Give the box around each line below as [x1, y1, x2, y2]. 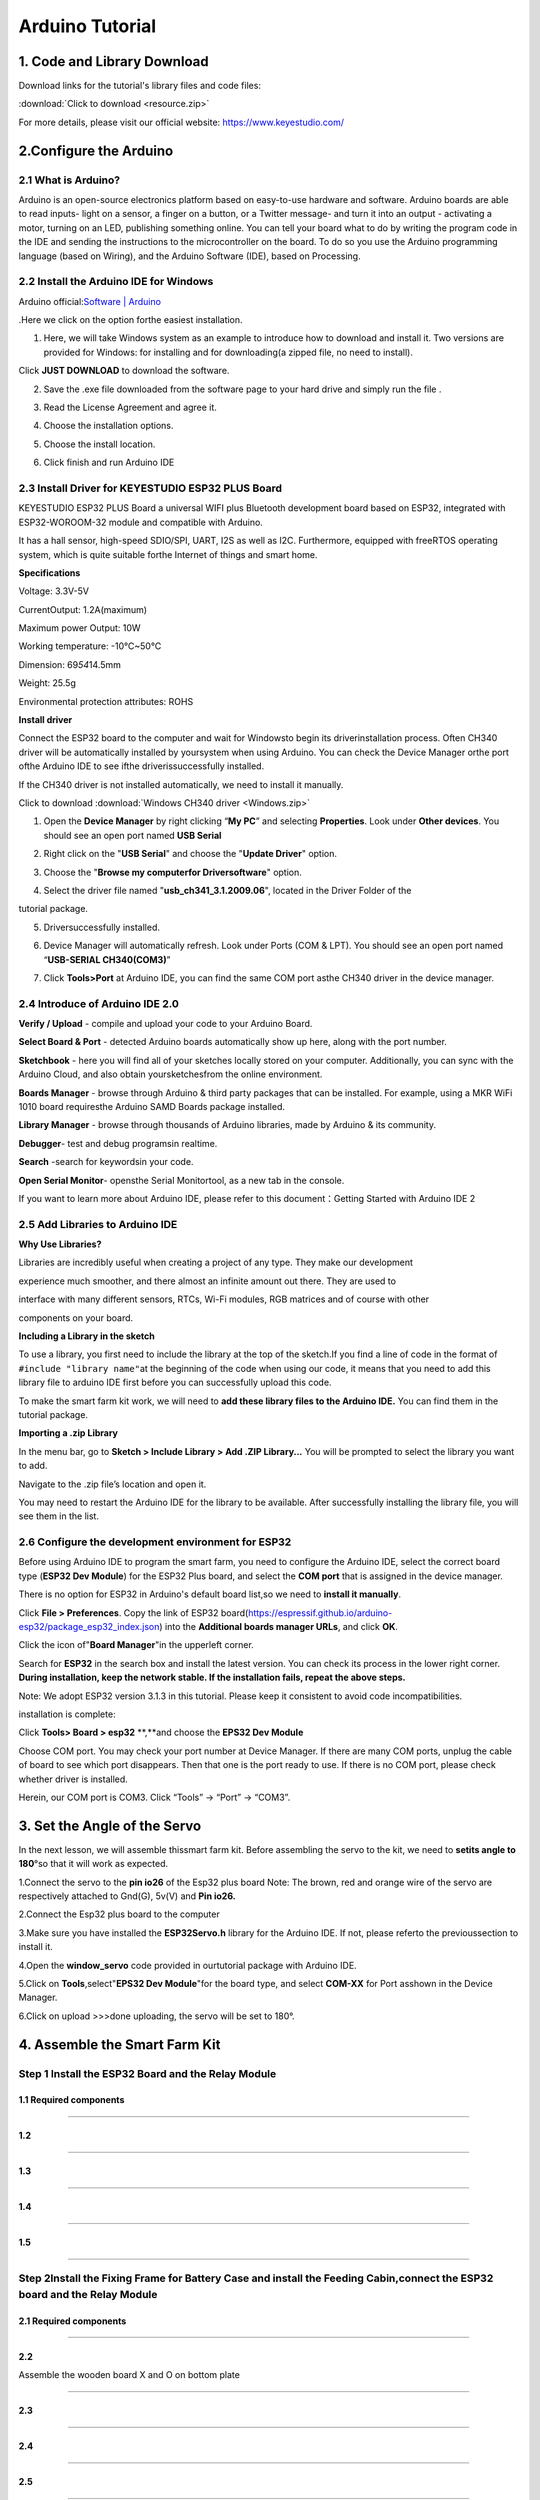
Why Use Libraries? [18, 1238, 102, 1250]
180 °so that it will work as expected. [18, 1858, 169, 1870]
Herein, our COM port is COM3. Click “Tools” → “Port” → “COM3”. [18, 1791, 291, 1803]
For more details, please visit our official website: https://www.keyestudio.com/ [18, 116, 345, 128]
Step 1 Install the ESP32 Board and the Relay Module [18, 2066, 277, 2080]
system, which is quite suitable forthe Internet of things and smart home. [18, 548, 318, 560]
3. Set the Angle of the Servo [18, 1817, 202, 1834]
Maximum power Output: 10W [18, 622, 141, 634]
